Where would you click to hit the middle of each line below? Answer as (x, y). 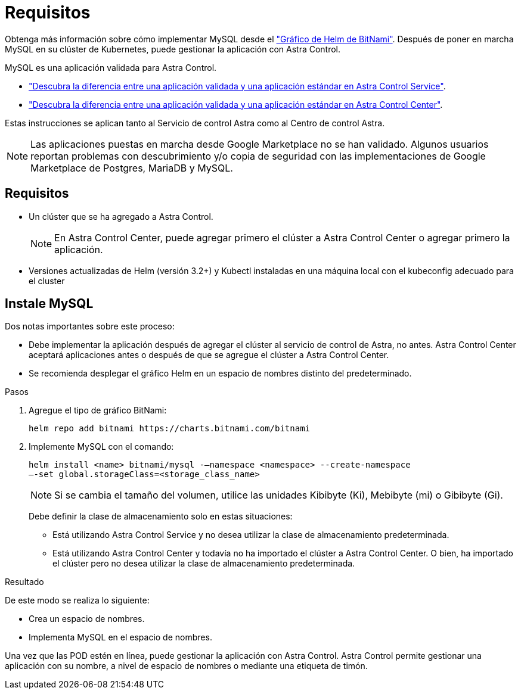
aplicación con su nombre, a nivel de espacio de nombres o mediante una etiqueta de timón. (186, 666)
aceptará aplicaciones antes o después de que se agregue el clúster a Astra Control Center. (209, 355)
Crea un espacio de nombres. (87, 619)
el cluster (47, 281)
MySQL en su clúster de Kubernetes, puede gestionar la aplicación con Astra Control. (173, 49)
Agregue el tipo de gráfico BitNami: (98, 410)
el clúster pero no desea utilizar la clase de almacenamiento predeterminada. (204, 564)
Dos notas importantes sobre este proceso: (90, 326)
